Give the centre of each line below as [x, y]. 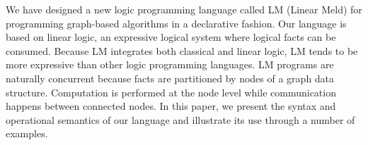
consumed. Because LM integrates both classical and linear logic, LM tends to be [182, 50]
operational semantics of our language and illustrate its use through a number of [180, 119]
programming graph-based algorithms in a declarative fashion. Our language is [176, 23]
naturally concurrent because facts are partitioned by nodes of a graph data [170, 78]
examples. [27, 133]
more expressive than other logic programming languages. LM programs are [170, 64]
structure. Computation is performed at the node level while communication [171, 92]
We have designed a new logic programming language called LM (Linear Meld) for [184, 9]
